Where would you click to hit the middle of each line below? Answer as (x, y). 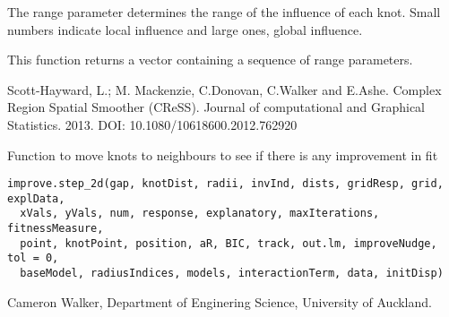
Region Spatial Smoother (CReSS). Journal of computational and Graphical (216, 107)
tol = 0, (33, 258)
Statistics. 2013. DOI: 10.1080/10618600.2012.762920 (152, 124)
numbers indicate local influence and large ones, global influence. (185, 29)
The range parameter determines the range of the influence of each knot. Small (224, 12)
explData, (36, 198)
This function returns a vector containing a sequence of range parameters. (210, 60)
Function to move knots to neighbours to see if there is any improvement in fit (223, 154)
